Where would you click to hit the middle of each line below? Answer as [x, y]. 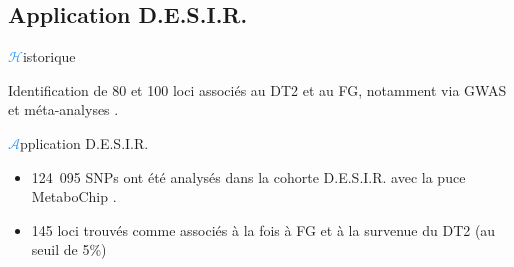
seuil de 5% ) [69, 249]
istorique [49, 56]
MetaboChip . [74, 196]
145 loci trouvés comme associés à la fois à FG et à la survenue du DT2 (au [263, 229]
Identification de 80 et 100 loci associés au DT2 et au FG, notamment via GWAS [257, 89]
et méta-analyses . [63, 109]
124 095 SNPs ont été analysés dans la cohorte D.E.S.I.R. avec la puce [248, 176]
